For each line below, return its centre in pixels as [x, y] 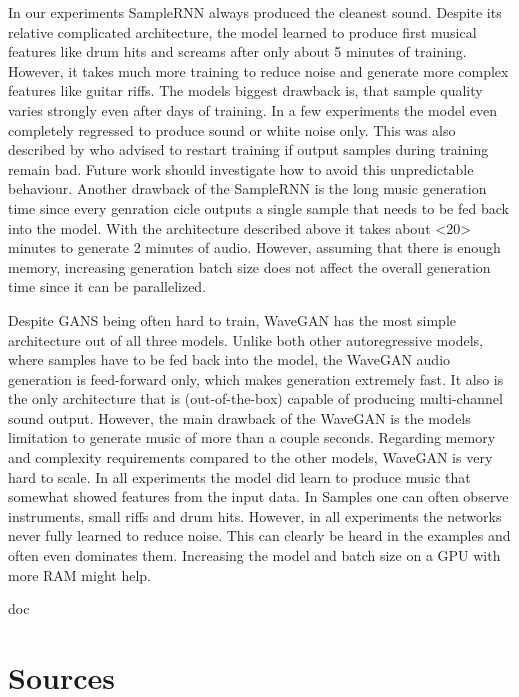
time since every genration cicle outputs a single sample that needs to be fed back [258, 207]
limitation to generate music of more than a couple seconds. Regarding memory [252, 437]
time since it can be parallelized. [107, 286]
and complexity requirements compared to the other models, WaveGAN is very [250, 457]
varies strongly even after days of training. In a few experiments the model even [252, 109]
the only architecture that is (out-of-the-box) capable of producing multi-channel [255, 398]
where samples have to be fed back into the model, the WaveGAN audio [229, 359]
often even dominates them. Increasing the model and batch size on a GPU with [254, 555]
